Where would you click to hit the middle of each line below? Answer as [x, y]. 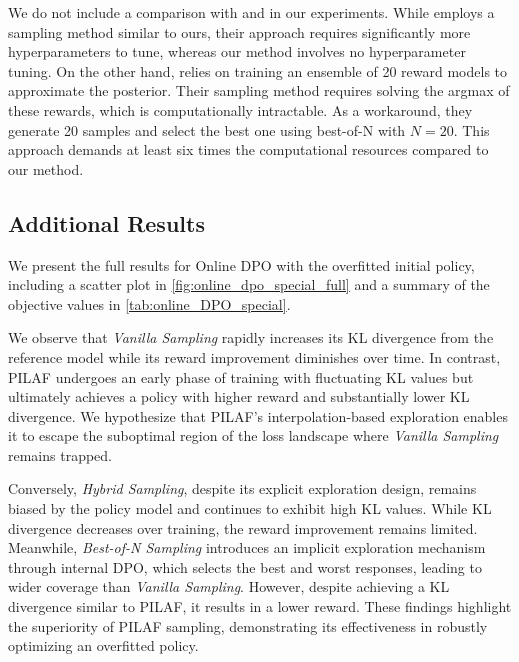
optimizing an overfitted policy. [103, 645]
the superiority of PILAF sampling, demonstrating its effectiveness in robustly [248, 625]
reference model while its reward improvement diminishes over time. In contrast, [254, 356]
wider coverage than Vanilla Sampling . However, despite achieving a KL [229, 586]
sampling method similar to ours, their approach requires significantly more [239, 31]
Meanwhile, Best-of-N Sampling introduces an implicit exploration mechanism [247, 547]
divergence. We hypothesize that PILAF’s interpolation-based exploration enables [258, 415]
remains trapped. [60, 454]
